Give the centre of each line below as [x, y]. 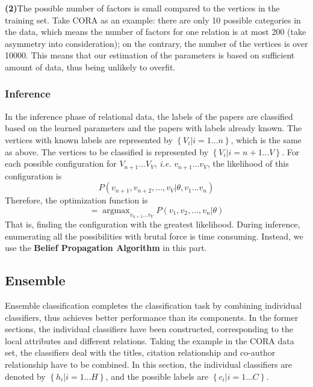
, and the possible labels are [157, 376]
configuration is [33, 175]
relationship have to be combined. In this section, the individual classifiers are [148, 364]
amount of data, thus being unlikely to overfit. [90, 67]
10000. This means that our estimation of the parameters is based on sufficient [150, 55]
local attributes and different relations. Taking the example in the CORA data [150, 340]
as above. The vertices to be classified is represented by [107, 151]
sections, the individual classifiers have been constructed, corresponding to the [149, 329]
